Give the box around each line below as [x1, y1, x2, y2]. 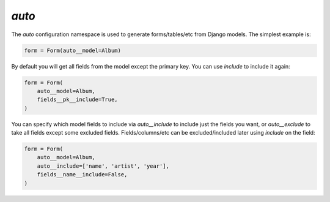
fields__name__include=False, [37, 171, 128, 178]
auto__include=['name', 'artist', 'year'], [37, 162, 169, 170]
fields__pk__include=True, [37, 96, 119, 103]
